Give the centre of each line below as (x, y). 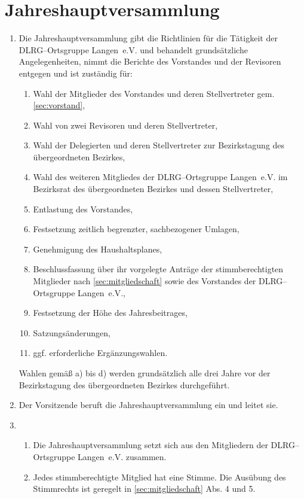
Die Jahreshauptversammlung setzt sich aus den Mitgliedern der (151, 445)
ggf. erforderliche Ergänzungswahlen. (100, 353)
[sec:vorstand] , (59, 105)
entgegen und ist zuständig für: (76, 73)
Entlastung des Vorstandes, (83, 209)
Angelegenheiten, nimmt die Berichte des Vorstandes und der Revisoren (150, 61)
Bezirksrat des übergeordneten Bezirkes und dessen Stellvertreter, (153, 189)
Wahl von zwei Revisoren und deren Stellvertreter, (125, 125)
